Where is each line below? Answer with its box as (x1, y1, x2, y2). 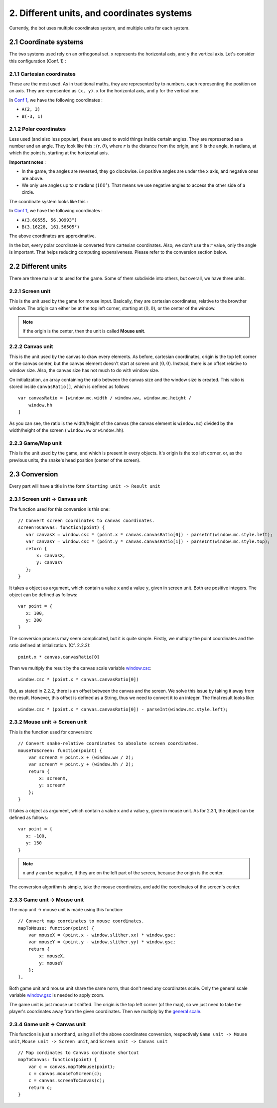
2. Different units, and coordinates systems (9, 7, 192, 18)
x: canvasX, (36, 552, 66, 558)
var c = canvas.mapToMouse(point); (28, 1064, 116, 1070)
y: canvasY (36, 560, 63, 565)
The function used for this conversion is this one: (9, 506, 110, 512)
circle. (21, 189, 35, 195)
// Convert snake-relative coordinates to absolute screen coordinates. (18, 740, 199, 746)
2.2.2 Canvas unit (9, 343, 53, 350)
